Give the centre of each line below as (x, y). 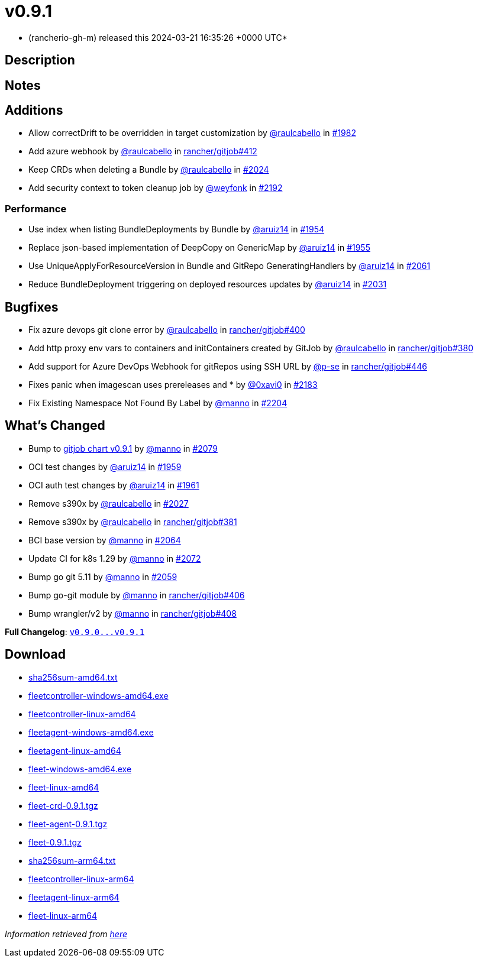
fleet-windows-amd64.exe (80, 769)
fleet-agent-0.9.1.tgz (68, 824)
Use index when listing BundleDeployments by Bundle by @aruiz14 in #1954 (177, 229)
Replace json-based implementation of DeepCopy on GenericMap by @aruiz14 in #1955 (199, 248)
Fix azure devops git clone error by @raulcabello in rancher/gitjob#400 (167, 330)
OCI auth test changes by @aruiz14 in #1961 (114, 485)
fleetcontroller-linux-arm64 (81, 879)
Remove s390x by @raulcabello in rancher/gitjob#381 (133, 522)
